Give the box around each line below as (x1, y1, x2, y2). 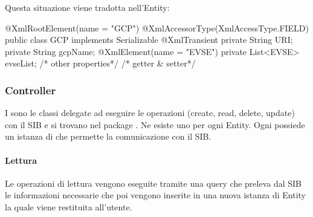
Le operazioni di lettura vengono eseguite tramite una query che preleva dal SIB (5, 177, 302, 189)
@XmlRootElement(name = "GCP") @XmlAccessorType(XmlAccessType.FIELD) (5, 21, 309, 34)
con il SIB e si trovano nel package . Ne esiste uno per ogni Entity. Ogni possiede (5, 118, 305, 131)
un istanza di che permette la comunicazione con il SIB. (5, 130, 211, 143)
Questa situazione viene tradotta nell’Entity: (5, 1, 170, 13)
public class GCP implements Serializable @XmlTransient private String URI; (5, 33, 293, 46)
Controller (5, 82, 56, 97)
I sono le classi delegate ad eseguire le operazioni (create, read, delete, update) (5, 106, 295, 119)
